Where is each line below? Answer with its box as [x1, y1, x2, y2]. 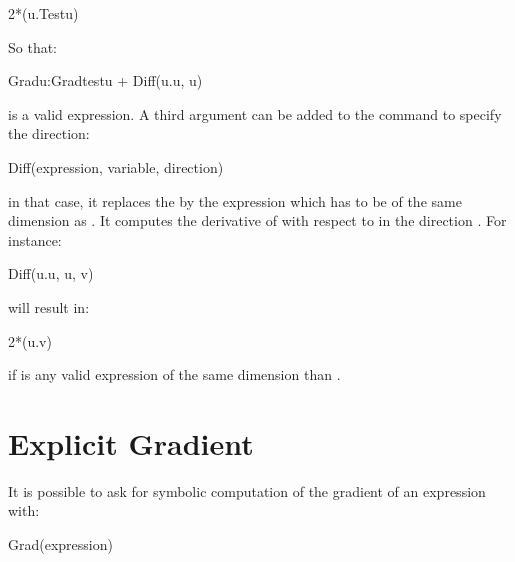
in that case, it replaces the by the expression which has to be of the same [8, 190, 462, 211]
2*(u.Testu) [8, 3, 79, 23]
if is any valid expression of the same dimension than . [8, 364, 341, 385]
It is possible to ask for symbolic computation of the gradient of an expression [8, 480, 486, 501]
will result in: [8, 296, 90, 317]
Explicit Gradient [8, 422, 254, 463]
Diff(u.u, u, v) [8, 263, 94, 284]
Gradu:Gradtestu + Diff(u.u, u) [8, 70, 203, 91]
